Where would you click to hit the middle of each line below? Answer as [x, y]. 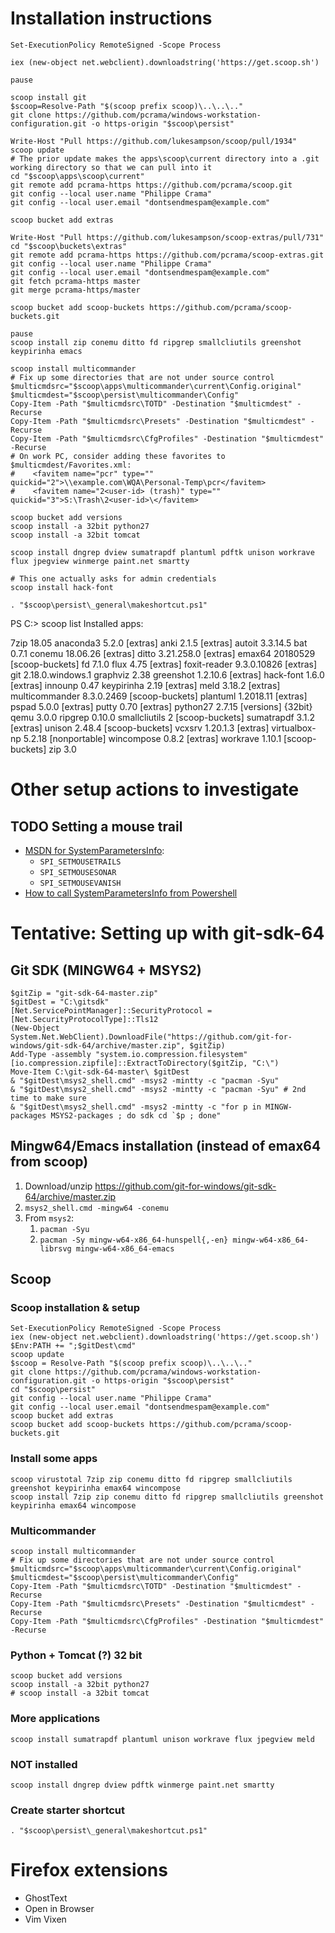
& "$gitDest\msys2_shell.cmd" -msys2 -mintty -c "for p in [136, 1107]
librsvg [55, 1248]
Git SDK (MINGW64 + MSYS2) [106, 970]
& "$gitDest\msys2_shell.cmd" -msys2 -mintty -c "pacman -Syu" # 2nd [158, 1089]
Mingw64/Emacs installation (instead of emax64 [166, 1146]
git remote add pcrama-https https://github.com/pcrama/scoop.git [151, 185]
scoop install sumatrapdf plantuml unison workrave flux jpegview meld [162, 1739]
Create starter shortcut [68, 1810]
